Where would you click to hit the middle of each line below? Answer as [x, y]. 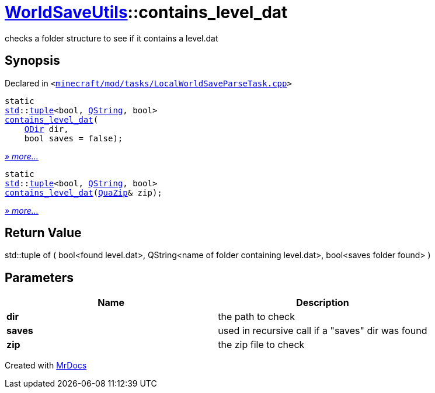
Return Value [43, 233]
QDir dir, [46, 129]
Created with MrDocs [46, 366]
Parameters [39, 277]
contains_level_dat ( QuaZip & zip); [83, 192]
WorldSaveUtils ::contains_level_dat [146, 12]
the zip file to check [261, 345]
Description [323, 303]
